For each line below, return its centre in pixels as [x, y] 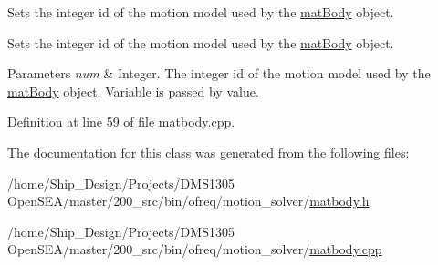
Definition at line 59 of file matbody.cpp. [121, 122]
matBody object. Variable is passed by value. [133, 91]
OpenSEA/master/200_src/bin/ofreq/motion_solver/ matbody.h [188, 201]
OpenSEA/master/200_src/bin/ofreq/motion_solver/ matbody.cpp [195, 249]
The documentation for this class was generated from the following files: [209, 152]
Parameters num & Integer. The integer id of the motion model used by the [219, 73]
